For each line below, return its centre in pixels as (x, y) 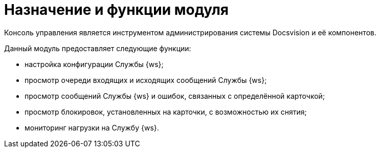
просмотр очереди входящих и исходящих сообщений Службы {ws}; (146, 80)
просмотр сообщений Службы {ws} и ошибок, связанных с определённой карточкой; (175, 96)
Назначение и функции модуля (117, 10)
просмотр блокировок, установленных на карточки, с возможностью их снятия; (166, 112)
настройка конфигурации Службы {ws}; (94, 64)
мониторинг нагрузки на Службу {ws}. (92, 127)
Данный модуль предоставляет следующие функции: (98, 48)
